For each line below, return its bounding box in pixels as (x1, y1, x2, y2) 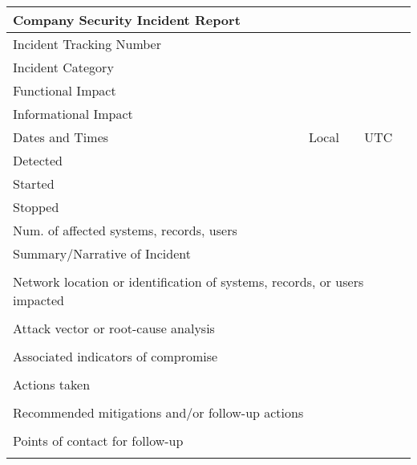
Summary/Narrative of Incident (13, 244, 191, 263)
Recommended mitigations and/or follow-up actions (13, 403, 304, 422)
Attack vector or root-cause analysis (13, 319, 215, 337)
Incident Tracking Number (13, 35, 161, 53)
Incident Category (13, 58, 114, 76)
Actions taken (13, 375, 91, 394)
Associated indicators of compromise (13, 347, 218, 365)
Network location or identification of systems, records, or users (13, 272, 364, 291)
